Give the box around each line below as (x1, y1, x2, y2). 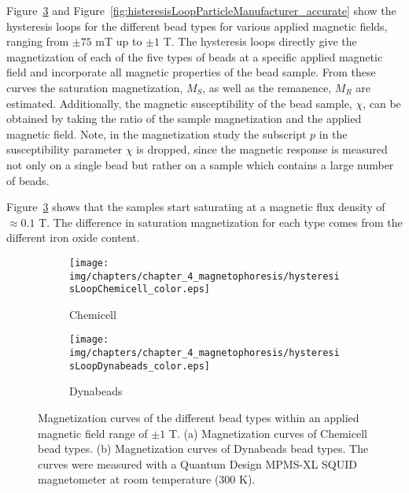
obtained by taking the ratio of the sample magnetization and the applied (6, 110, 362, 127)
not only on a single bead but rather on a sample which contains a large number (6, 156, 394, 172)
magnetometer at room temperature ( (38, 471, 219, 487)
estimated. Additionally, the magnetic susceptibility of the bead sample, (6, 95, 352, 111)
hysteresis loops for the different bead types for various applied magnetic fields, (6, 17, 388, 34)
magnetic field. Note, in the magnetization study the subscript (6, 125, 307, 142)
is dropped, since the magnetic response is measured (136, 141, 388, 158)
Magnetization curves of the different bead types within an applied (38, 410, 359, 426)
